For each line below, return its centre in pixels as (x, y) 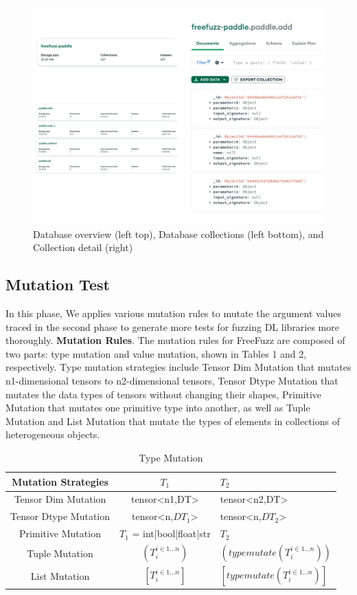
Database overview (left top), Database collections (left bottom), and (178, 234)
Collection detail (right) (83, 247)
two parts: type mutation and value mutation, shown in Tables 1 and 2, (156, 353)
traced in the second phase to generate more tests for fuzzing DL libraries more (172, 326)
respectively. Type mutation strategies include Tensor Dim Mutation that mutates (178, 367)
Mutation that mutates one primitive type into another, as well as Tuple (158, 408)
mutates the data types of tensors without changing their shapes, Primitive (164, 394)
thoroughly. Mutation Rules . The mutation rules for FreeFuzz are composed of (175, 340)
